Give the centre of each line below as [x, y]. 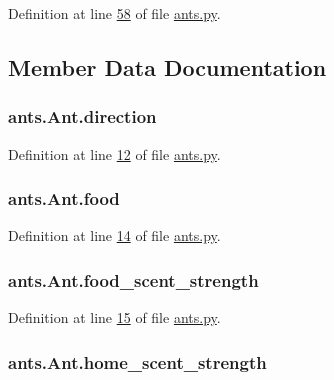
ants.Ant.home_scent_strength [137, 361]
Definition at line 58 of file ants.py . [114, 13]
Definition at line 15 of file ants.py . [114, 317]
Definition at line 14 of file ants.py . [114, 235]
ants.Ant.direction [82, 116]
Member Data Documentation [167, 66]
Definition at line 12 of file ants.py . [114, 153]
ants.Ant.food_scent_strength [133, 279]
